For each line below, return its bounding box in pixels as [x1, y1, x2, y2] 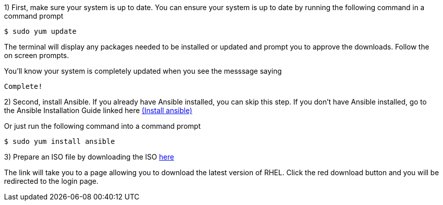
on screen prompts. [4, 51, 69, 60]
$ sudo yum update [4, 27, 77, 35]
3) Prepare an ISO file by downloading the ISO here [4, 152, 174, 161]
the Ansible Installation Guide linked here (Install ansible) [4, 106, 193, 115]
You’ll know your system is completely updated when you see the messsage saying [4, 67, 282, 75]
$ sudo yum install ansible [4, 137, 115, 145]
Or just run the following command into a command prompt [4, 122, 201, 130]
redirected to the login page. [4, 177, 99, 185]
